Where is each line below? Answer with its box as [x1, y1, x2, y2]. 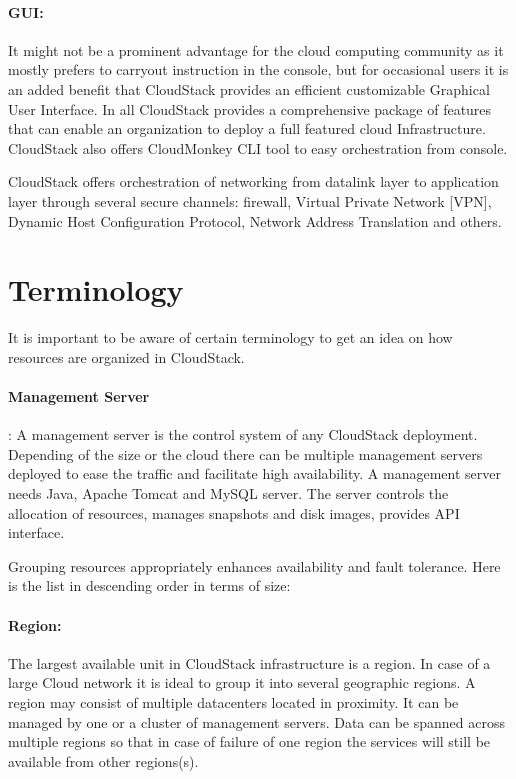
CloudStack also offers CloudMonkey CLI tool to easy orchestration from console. [8, 137, 508, 158]
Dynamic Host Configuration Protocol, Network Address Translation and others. [8, 210, 502, 231]
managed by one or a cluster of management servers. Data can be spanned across [8, 711, 506, 732]
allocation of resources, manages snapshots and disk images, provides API [8, 502, 460, 523]
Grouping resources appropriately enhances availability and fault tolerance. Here [8, 555, 501, 576]
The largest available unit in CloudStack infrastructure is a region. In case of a [8, 652, 491, 673]
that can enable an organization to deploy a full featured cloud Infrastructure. [8, 118, 486, 139]
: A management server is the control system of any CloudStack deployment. [8, 424, 478, 445]
